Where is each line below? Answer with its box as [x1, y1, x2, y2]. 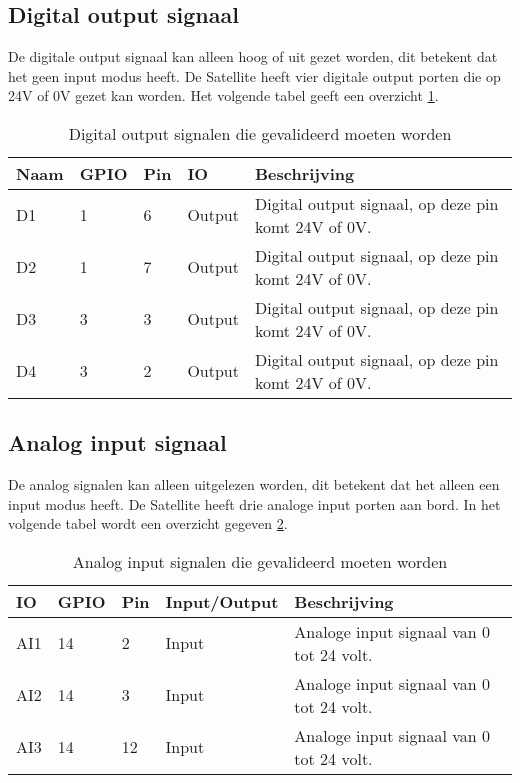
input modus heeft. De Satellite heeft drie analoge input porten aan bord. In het [8, 493, 501, 514]
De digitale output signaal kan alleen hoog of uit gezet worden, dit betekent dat [8, 46, 498, 67]
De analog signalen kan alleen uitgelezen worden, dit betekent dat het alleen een [8, 474, 500, 495]
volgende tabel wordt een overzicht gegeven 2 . [8, 513, 288, 534]
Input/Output [165, 589, 279, 613]
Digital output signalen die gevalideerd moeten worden [68, 121, 452, 145]
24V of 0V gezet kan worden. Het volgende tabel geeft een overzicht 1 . [8, 85, 439, 106]
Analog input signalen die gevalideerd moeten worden [72, 549, 448, 573]
